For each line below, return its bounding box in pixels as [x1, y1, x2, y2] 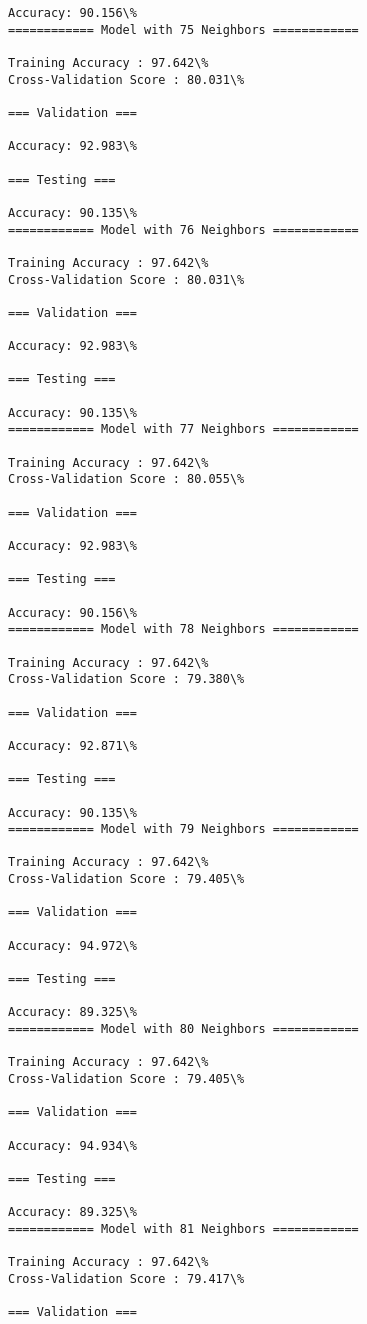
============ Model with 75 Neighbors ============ [8, 22, 359, 37]
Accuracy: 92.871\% [8, 738, 137, 753]
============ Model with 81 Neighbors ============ [8, 1221, 359, 1236]
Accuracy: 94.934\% [8, 1138, 137, 1153]
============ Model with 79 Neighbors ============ [8, 822, 359, 837]
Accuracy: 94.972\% [8, 938, 137, 953]
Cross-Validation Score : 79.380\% [8, 672, 245, 687]
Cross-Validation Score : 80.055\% [8, 472, 245, 487]
